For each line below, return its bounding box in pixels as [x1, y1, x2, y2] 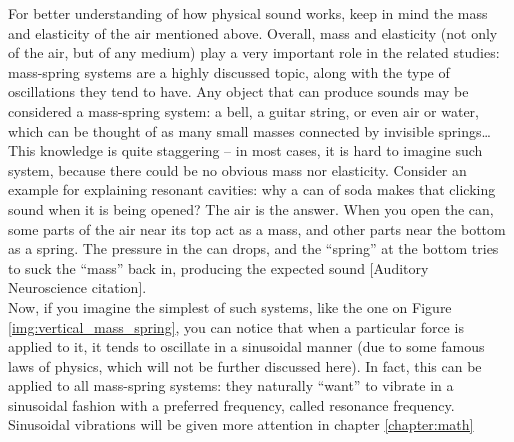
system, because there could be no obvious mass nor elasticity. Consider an [8, 159, 467, 180]
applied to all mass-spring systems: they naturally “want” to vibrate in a [8, 375, 454, 396]
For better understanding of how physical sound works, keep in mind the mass [8, 3, 488, 23]
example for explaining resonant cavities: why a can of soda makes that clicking [8, 179, 496, 200]
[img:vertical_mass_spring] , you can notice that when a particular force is [8, 316, 464, 337]
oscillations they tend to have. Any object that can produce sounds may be [8, 81, 469, 102]
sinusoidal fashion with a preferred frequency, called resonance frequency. [8, 394, 455, 415]
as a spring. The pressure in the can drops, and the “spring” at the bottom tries [8, 238, 499, 259]
